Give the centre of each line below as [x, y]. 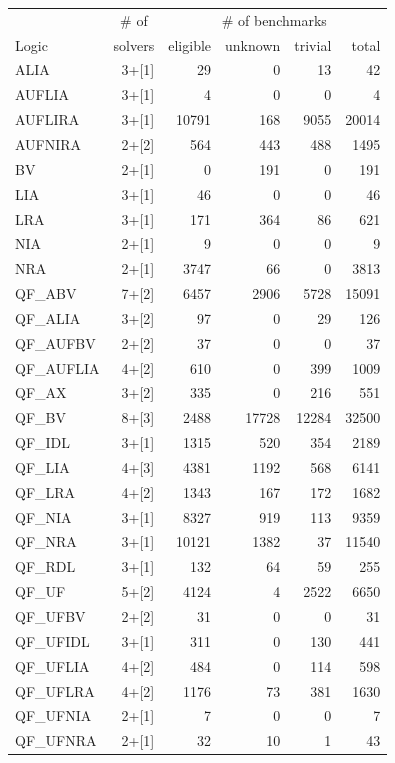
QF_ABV [46, 293]
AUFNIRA [48, 143]
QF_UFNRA [56, 740]
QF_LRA [45, 491]
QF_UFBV [50, 616]
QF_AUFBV [55, 342]
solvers [134, 44]
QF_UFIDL [52, 640]
